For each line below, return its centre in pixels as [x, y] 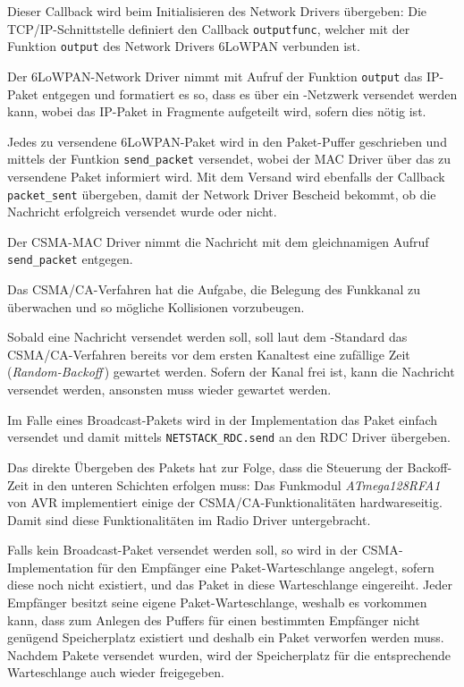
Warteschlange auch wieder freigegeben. [116, 672]
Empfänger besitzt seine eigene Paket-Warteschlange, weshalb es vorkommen [217, 602]
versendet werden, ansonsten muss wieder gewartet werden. [169, 390]
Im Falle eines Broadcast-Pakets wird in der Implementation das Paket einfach [223, 419]
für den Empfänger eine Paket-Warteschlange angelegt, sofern [266, 567]
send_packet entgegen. [70, 259]
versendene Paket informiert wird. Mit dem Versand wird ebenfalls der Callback [226, 176]
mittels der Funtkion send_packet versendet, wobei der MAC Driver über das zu [229, 159]
